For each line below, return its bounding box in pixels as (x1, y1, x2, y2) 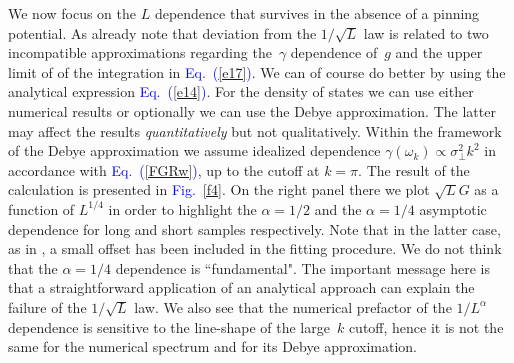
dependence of (290, 42, 378, 63)
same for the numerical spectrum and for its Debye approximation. (8, 336, 417, 357)
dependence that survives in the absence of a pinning (154, 3, 480, 23)
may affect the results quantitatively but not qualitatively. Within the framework (8, 120, 502, 141)
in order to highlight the (108, 198, 257, 219)
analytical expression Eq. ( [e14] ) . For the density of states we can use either (8, 81, 474, 102)
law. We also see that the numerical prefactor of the (134, 296, 452, 317)
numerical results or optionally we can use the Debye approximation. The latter (8, 100, 496, 121)
